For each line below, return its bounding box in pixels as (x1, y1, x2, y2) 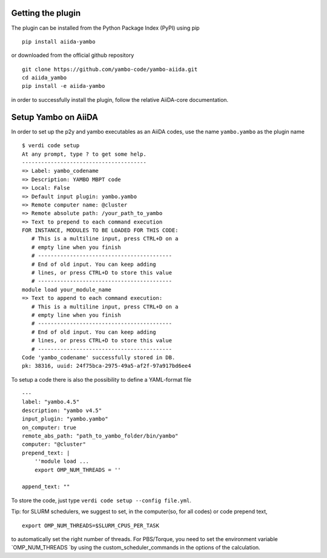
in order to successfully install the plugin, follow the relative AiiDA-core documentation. (11, 96, 229, 103)
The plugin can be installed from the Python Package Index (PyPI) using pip (11, 24, 200, 32)
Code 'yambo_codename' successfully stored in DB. (22, 354, 176, 360)
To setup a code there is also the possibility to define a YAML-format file (11, 376, 192, 383)
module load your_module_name (22, 286, 112, 293)
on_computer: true (22, 424, 77, 431)
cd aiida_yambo (22, 75, 67, 81)
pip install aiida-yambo (22, 38, 96, 45)
